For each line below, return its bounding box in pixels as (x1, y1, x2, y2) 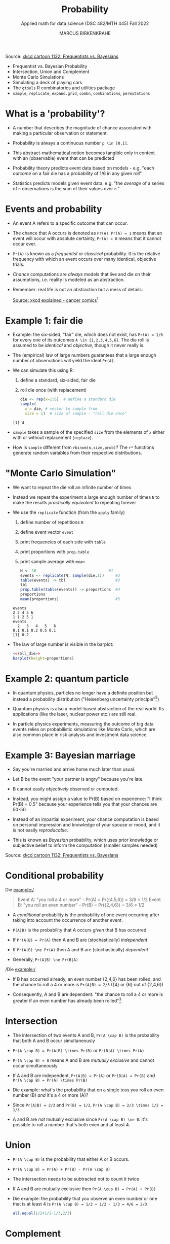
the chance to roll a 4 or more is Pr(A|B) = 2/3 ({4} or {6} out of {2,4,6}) (12, 982, 163, 988)
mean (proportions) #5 (20, 597, 120, 602)
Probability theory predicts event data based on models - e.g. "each (12, 165, 154, 171)
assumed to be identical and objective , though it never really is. (12, 342, 145, 349)
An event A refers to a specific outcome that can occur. (12, 220, 128, 226)
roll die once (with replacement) (20, 387, 87, 393)
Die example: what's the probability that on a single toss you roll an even (12, 1087, 164, 1093)
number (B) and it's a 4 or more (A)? (12, 1092, 89, 1098)
